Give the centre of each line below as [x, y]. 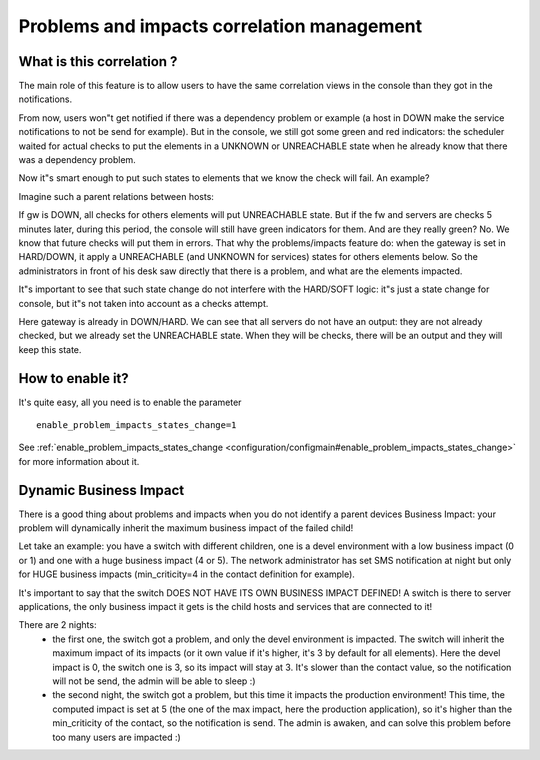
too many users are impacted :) [117, 737]
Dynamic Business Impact [101, 490]
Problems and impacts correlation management [220, 26]
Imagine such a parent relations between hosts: [116, 196]
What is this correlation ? [98, 61]
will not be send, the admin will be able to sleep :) [154, 681]
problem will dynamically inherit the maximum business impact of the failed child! [186, 528]
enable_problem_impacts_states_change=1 [136, 425]
